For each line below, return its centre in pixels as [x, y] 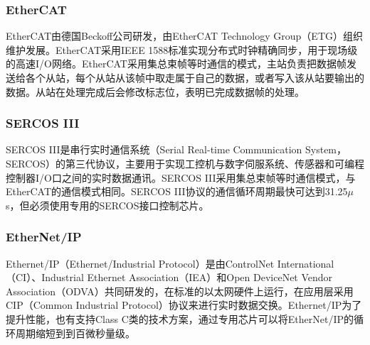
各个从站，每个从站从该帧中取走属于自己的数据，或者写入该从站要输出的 [195, 77]
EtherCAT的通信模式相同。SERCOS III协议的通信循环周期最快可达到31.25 [177, 191]
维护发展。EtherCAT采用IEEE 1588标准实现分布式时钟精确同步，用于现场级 [182, 49]
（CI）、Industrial [45, 277]
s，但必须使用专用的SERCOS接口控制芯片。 [107, 205]
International [306, 263]
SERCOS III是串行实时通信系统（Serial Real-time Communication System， [176, 149]
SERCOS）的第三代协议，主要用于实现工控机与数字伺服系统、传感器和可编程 [185, 163]
